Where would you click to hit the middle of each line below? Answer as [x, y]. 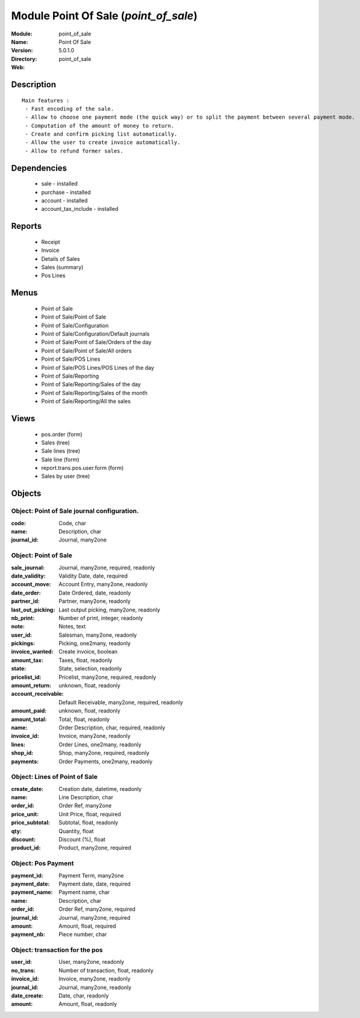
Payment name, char [84, 892]
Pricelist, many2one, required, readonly [107, 677]
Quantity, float [76, 831]
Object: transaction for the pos [57, 950]
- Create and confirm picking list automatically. [101, 134]
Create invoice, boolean [88, 652]
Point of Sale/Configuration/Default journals [95, 334]
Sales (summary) [62, 267]
